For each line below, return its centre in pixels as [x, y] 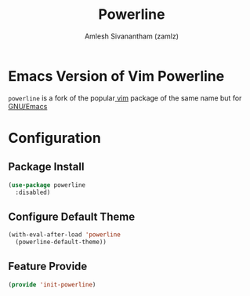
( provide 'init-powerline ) [52, 284]
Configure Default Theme [72, 216]
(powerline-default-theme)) [61, 242]
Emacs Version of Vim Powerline [116, 76]
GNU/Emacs [28, 106]
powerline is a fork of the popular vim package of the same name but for [125, 98]
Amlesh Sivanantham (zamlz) [132, 36]
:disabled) [33, 192]
